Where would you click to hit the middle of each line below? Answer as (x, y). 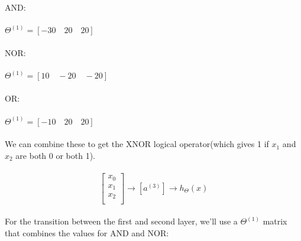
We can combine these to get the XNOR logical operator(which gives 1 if (137, 144)
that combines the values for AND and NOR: (87, 232)
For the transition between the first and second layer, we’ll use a (121, 221)
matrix (275, 221)
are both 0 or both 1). (56, 155)
